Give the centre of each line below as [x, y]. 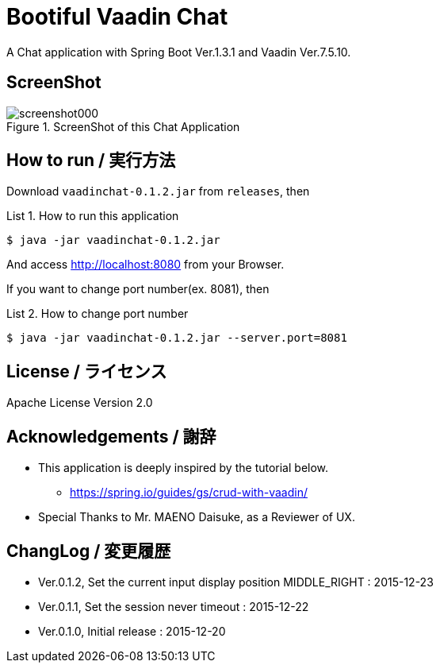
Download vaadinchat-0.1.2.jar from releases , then [158, 191]
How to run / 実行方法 [91, 160]
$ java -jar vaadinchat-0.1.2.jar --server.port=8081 [177, 338]
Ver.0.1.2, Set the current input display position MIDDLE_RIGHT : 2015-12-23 [236, 582]
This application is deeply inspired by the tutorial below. [184, 468]
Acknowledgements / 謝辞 [111, 436]
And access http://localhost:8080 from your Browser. [145, 265]
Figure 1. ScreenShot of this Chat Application [123, 126]
